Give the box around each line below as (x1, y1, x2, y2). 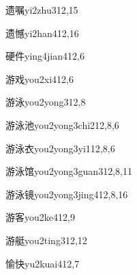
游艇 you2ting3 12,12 (5, 232, 87, 247)
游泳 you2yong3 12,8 (5, 95, 86, 109)
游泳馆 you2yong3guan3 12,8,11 (5, 164, 132, 178)
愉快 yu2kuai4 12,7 (5, 256, 80, 270)
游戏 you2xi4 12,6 (5, 71, 74, 86)
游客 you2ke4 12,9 (5, 210, 75, 224)
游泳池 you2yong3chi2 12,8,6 (5, 117, 119, 132)
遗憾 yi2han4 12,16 (5, 25, 79, 40)
